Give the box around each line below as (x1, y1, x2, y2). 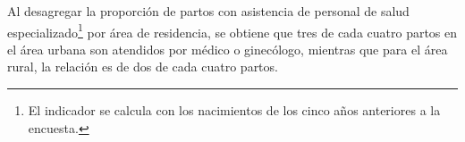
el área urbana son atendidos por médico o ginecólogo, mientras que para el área (7, 39, 448, 58)
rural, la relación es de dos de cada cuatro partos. (7, 57, 278, 76)
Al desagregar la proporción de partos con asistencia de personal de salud (7, 2, 410, 20)
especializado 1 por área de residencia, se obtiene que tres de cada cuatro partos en (7, 20, 458, 41)
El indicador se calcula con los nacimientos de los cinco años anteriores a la (28, 101, 441, 120)
